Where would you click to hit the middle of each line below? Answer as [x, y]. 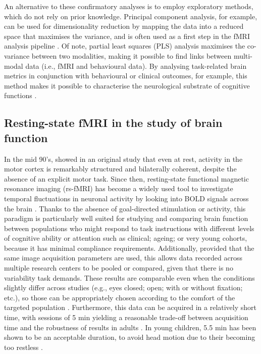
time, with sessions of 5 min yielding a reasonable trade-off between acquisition [126, 317]
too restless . [23, 347]
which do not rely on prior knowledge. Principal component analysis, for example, [131, 16]
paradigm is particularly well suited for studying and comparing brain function [126, 218]
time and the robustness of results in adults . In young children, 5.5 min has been [130, 327]
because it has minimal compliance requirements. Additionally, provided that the [129, 248]
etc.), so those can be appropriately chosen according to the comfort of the [120, 297]
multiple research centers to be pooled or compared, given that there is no [119, 268]
